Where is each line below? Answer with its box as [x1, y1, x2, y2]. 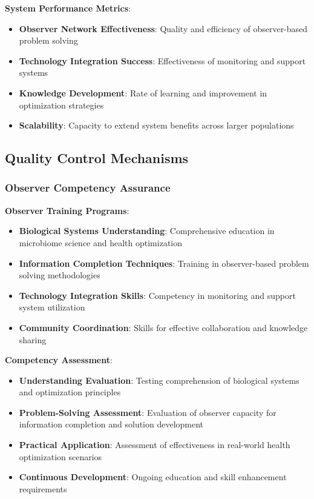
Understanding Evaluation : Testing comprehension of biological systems [19, 373, 299, 386]
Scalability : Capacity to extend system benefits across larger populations [19, 119, 294, 132]
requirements [19, 482, 67, 495]
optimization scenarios [19, 450, 102, 463]
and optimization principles [19, 386, 121, 398]
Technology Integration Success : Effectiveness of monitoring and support [19, 54, 306, 67]
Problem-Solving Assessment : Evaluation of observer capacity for [19, 406, 276, 418]
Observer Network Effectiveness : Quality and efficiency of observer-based [19, 22, 308, 35]
